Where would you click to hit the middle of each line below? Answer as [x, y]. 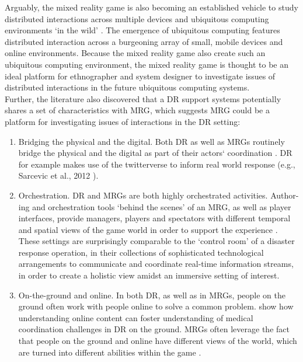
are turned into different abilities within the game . [110, 352]
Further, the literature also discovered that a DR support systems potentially [143, 98]
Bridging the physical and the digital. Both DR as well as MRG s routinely [151, 141]
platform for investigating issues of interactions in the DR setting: [123, 121]
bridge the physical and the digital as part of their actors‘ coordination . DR [155, 153]
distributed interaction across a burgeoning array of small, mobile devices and [144, 41]
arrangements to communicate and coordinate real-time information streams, [156, 264]
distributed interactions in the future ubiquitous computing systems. [127, 87]
